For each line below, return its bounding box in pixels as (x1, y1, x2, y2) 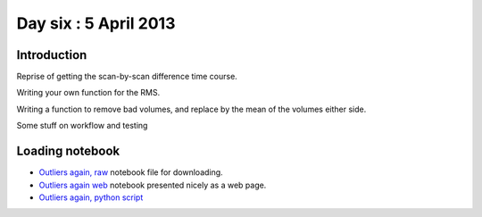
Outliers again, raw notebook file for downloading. (38, 167, 223, 178)
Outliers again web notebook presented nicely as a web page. (38, 179, 267, 190)
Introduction (16, 47, 87, 63)
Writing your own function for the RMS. (16, 88, 161, 98)
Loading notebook (16, 144, 120, 159)
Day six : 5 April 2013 (16, 13, 176, 33)
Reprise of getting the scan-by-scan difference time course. (16, 71, 238, 82)
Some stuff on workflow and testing (16, 121, 148, 131)
